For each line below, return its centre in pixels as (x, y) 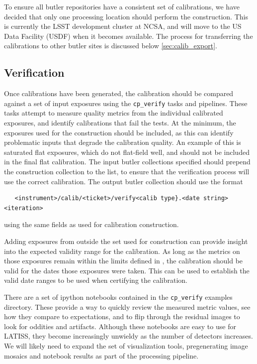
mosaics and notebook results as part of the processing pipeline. (101, 355)
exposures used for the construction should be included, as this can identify (119, 132)
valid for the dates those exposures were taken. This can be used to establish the (127, 270)
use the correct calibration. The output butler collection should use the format (124, 181)
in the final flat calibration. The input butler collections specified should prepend (127, 162)
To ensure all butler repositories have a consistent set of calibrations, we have (122, 6)
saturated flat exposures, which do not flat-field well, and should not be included (127, 152)
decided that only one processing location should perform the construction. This (126, 16)
